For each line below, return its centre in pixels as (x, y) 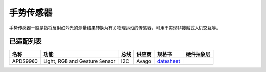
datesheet (169, 61)
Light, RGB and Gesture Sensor (80, 61)
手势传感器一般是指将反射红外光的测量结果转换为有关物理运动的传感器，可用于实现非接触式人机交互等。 (115, 28)
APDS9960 (25, 61)
